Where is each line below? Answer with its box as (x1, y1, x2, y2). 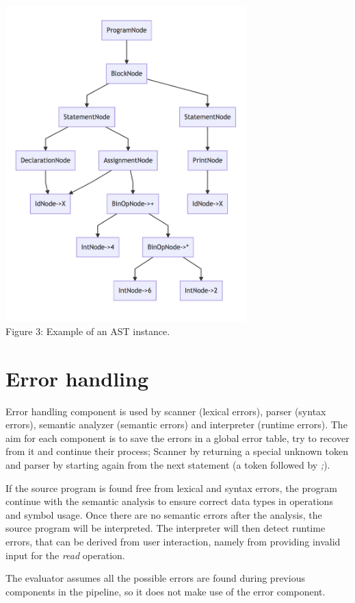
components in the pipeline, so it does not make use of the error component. (5, 584, 326, 598)
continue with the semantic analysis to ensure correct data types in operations (5, 494, 333, 508)
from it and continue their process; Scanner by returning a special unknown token (5, 444, 349, 458)
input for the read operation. (5, 547, 125, 562)
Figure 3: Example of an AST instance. (5, 323, 170, 338)
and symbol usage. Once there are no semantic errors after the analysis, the (5, 507, 322, 521)
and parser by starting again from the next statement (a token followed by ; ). (5, 458, 330, 472)
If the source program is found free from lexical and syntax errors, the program (5, 480, 337, 495)
